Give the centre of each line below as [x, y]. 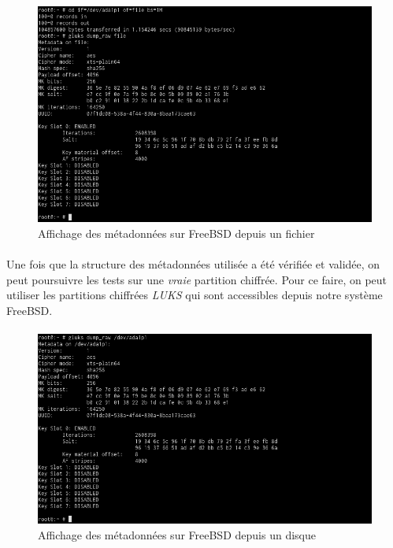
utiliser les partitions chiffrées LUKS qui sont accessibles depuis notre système [195, 295]
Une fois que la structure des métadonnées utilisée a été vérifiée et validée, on [193, 263]
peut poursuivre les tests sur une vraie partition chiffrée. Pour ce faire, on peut [197, 279]
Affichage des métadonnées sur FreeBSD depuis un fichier [176, 233]
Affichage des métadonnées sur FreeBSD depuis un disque [177, 534]
